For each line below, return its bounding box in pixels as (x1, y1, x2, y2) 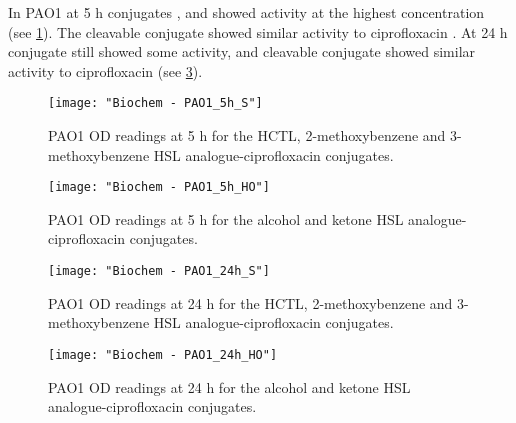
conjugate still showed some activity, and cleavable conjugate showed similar (8, 41, 476, 62)
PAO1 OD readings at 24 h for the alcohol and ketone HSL (48, 376, 411, 397)
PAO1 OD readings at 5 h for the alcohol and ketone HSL (48, 208, 404, 229)
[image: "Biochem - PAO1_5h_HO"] (48, 180, 270, 195)
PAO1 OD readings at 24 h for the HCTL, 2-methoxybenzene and (48, 292, 453, 313)
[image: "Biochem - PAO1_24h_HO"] (48, 347, 278, 362)
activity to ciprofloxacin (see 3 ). (8, 60, 203, 81)
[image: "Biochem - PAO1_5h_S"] (48, 96, 263, 111)
